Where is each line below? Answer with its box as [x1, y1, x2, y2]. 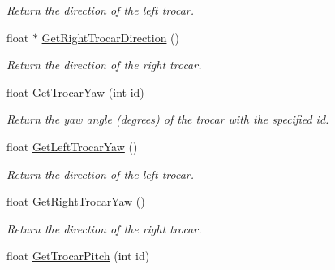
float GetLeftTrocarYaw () [6, 137, 138, 155]
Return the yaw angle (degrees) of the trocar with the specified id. [6, 111, 329, 128]
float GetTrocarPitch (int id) [6, 247, 150, 264]
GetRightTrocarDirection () [41, 28, 179, 46]
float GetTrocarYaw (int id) [6, 83, 144, 100]
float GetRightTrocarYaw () [6, 193, 145, 210]
